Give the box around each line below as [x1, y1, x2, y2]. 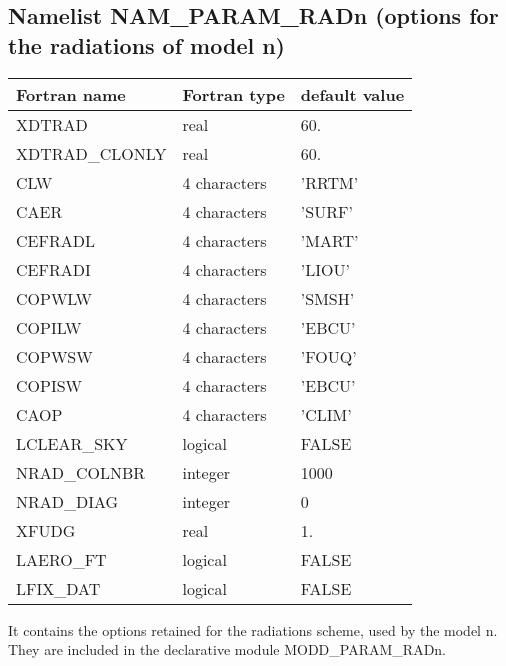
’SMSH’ [300, 286, 355, 310]
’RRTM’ [300, 170, 359, 194]
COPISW [16, 373, 83, 397]
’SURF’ [300, 199, 353, 223]
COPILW [16, 315, 82, 339]
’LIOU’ [300, 257, 350, 281]
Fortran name [16, 82, 126, 106]
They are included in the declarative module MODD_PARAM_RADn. [8, 639, 447, 660]
